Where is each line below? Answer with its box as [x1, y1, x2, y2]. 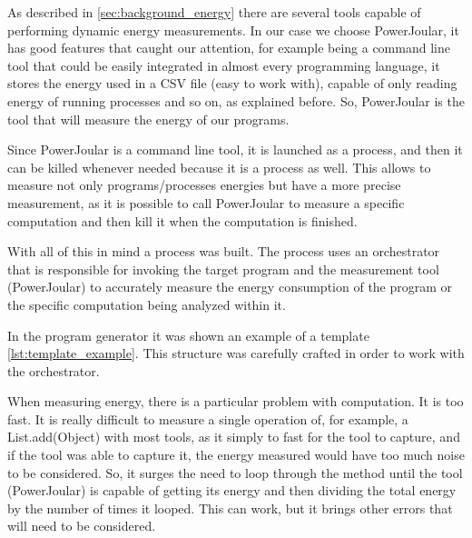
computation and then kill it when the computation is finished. [7, 211, 358, 230]
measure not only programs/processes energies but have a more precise [7, 175, 401, 194]
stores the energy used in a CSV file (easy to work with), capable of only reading [7, 74, 457, 93]
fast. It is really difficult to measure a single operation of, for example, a [7, 409, 408, 428]
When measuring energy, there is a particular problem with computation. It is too [7, 392, 464, 411]
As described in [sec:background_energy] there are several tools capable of [7, 3, 421, 21]
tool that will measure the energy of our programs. [7, 109, 290, 128]
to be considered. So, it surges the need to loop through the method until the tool [7, 463, 463, 482]
